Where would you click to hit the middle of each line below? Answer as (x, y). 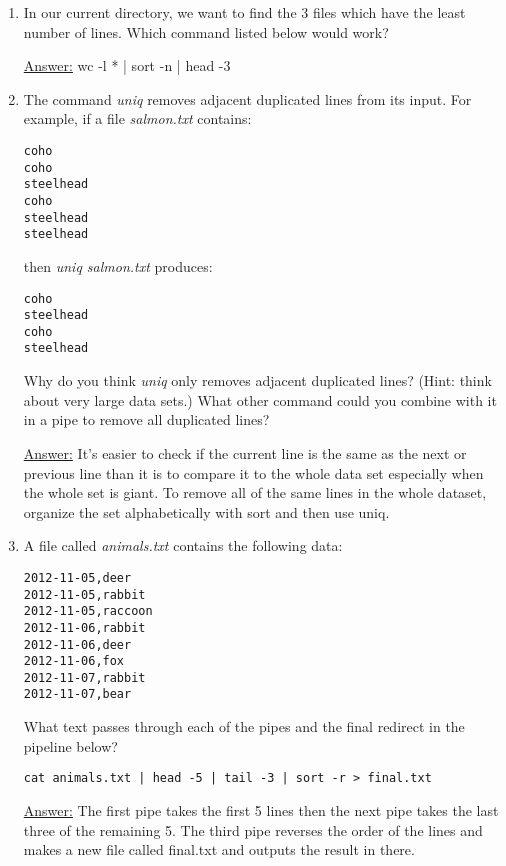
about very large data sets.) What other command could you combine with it (260, 399)
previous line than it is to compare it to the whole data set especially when (253, 472)
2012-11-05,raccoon (88, 611)
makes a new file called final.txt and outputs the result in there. (219, 849)
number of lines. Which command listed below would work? (206, 31)
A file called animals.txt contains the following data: (183, 545)
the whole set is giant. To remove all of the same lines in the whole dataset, (255, 492)
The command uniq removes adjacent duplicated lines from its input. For (247, 98)
